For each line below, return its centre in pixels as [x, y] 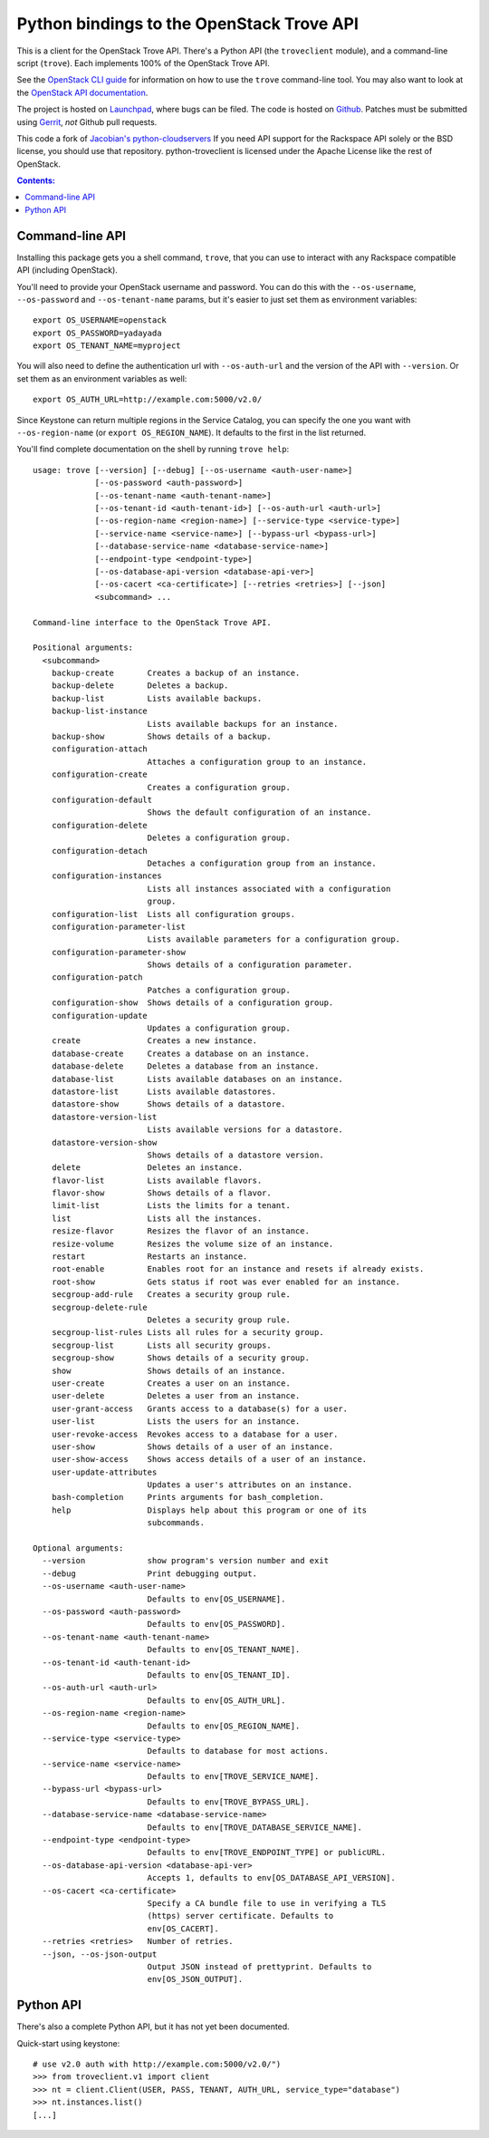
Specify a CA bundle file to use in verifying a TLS [267, 1903]
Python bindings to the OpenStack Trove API [188, 24]
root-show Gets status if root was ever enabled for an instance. [226, 1282]
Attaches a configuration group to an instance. [257, 762]
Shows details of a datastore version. [236, 1155]
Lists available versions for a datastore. [245, 1130]
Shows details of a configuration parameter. [250, 965]
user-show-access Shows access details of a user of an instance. [209, 1460]
